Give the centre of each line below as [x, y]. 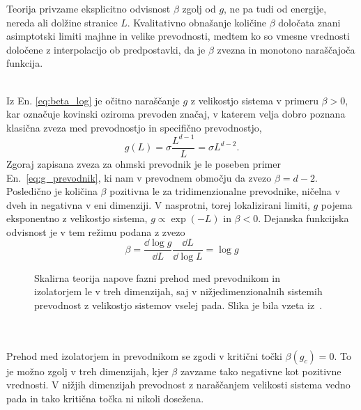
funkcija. [25, 63]
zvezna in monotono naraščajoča [286, 49]
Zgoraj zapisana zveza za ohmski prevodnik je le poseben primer [144, 163]
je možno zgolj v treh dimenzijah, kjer [87, 371]
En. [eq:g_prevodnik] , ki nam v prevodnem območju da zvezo [139, 177]
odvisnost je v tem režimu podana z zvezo [96, 231]
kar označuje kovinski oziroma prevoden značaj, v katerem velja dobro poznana [176, 114]
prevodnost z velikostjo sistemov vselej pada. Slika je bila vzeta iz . [178, 305]
